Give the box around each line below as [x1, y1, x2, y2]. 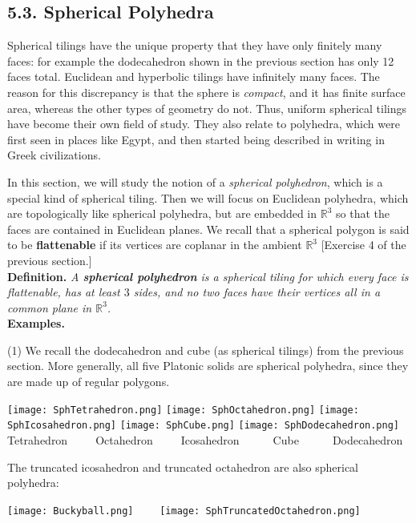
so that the [336, 205, 390, 222]
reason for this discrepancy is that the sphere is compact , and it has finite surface [7, 83, 406, 100]
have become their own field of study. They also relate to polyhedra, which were [7, 115, 400, 132]
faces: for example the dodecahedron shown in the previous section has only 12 [7, 52, 394, 69]
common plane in [7, 299, 92, 316]
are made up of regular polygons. [7, 373, 170, 390]
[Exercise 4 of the [321, 236, 406, 253]
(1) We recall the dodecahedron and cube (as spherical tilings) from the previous [7, 341, 404, 358]
